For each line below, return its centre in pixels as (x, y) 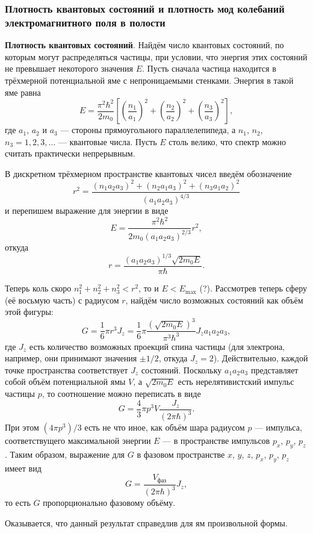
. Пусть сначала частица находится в (209, 68)
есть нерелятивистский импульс (236, 382)
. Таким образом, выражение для (65, 454)
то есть (18, 503)
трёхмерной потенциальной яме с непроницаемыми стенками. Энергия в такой (149, 80)
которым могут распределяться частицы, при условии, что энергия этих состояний (156, 56)
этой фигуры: (29, 312)
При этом (22, 427)
